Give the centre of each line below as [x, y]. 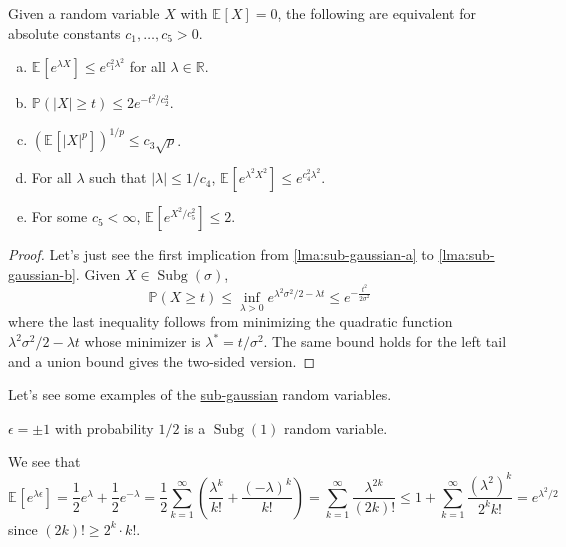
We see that [44, 461]
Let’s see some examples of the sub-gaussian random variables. [200, 394]
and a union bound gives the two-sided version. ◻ [162, 360]
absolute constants [64, 32]
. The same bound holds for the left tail [385, 341]
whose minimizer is [142, 341]
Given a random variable [84, 13]
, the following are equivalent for [376, 13]
